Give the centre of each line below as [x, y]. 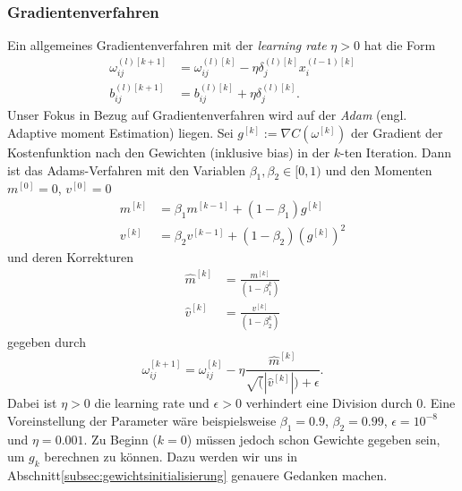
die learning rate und [152, 403]
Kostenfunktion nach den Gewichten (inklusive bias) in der [169, 152]
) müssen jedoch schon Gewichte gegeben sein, [313, 439]
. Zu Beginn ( [120, 439]
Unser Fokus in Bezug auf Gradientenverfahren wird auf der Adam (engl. [207, 115]
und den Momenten [379, 169]
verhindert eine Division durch [329, 403]
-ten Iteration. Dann [396, 152]
